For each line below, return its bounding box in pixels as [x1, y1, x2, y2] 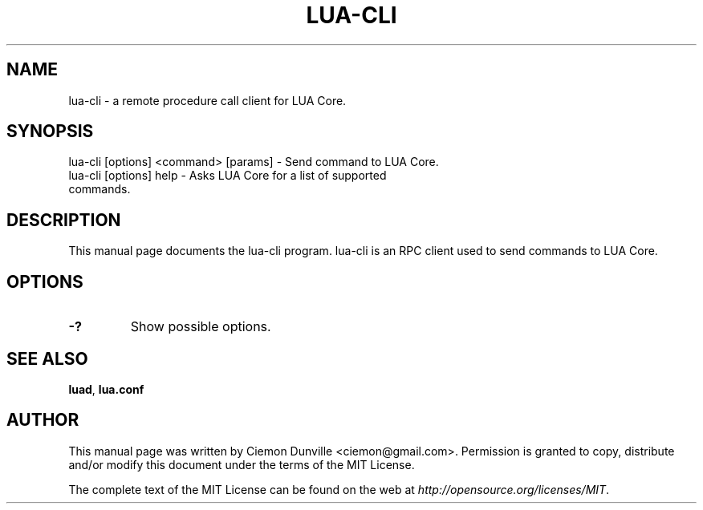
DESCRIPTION [6, 209, 121, 230]
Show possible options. [130, 318, 271, 335]
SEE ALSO [6, 348, 88, 369]
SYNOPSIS [6, 121, 94, 142]
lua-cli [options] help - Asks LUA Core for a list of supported [68, 168, 387, 183]
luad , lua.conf [68, 382, 144, 396]
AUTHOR [6, 410, 79, 431]
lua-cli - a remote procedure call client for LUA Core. [68, 93, 347, 107]
